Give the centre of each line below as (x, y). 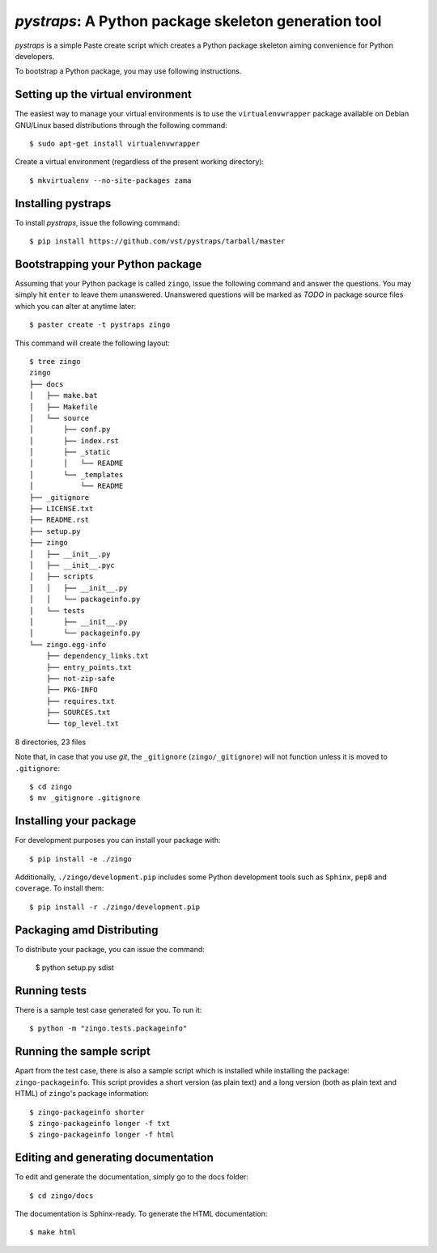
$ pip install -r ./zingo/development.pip (115, 907)
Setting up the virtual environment (103, 94)
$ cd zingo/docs (62, 1196)
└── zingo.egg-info (68, 644)
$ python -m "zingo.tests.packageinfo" (108, 1029)
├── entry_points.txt (89, 667)
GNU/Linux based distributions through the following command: (121, 125)
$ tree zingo (55, 361)
